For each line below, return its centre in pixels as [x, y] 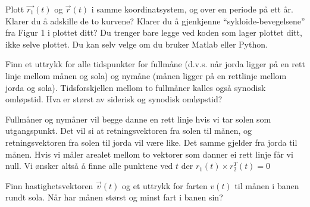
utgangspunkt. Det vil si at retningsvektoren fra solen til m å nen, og [129, 131]
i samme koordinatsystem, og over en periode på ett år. [192, 9]
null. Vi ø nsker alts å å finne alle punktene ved [89, 166]
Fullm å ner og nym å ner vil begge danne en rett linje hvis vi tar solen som [138, 119]
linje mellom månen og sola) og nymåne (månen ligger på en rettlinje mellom [146, 75]
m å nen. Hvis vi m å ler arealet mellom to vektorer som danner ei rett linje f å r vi [149, 154]
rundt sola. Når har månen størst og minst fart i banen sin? [114, 197]
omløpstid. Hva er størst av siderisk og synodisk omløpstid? [114, 99]
